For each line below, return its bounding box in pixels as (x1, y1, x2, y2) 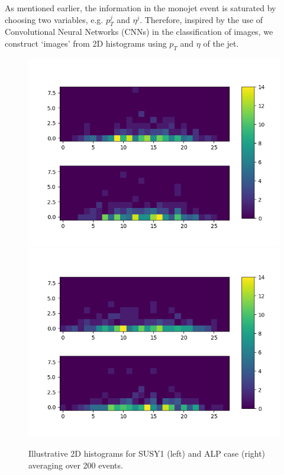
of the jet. (203, 37, 239, 49)
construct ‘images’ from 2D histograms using (5, 37, 167, 49)
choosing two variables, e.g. (5, 13, 104, 25)
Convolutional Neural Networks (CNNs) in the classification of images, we (5, 25, 273, 38)
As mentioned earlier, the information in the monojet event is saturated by (5, 2, 276, 14)
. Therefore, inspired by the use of (140, 13, 263, 25)
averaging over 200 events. (28, 458, 123, 471)
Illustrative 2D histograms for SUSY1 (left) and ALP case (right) (28, 447, 266, 459)
